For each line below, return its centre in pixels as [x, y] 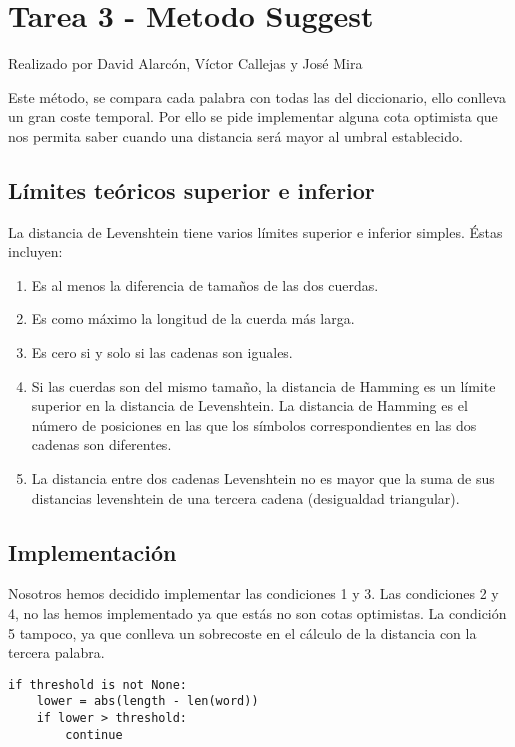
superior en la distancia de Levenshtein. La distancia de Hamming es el [249, 405]
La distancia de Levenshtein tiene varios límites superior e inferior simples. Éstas [255, 231]
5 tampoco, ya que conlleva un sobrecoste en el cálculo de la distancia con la [242, 632]
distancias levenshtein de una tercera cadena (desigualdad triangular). [245, 497]
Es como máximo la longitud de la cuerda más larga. [193, 318]
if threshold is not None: [97, 684]
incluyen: [35, 251]
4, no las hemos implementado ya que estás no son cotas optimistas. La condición [257, 613]
